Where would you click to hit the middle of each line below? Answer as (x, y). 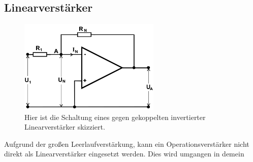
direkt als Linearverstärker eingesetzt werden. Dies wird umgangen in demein (124, 154)
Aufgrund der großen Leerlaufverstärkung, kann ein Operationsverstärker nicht (127, 144)
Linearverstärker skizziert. (65, 127)
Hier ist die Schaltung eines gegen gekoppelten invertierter (115, 117)
